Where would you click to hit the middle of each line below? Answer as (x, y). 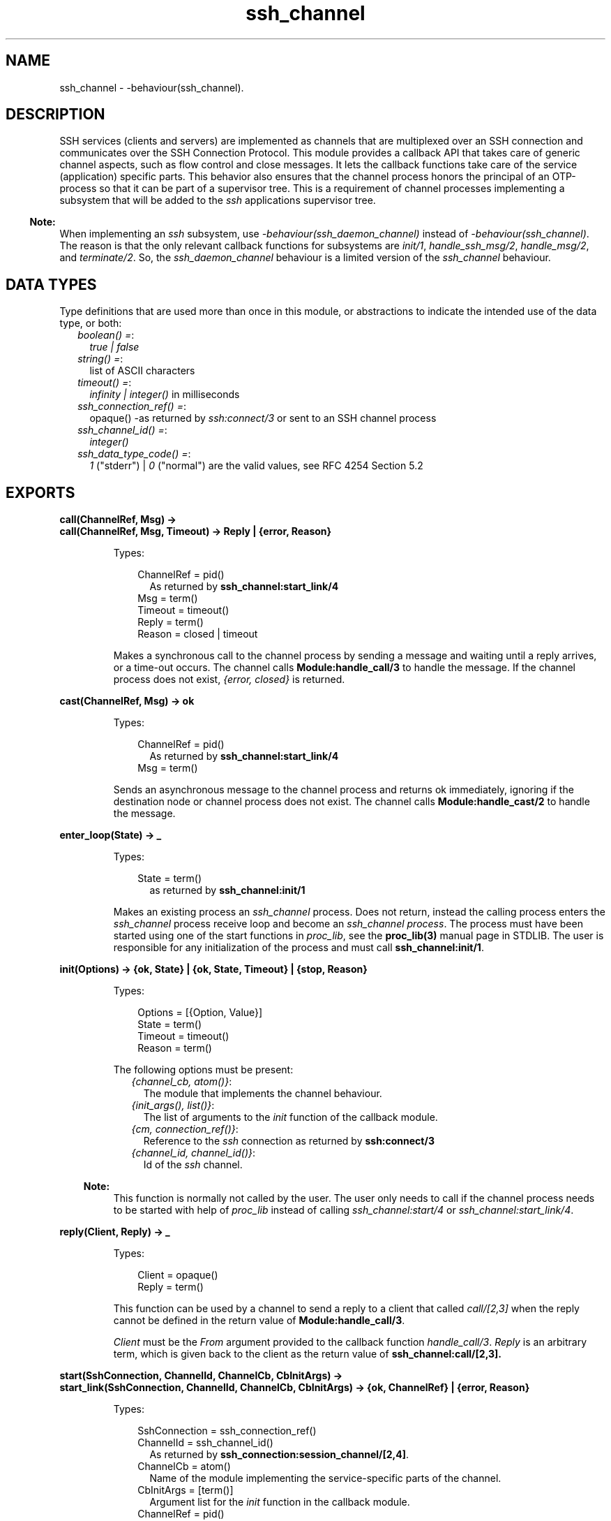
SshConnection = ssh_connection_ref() (227, 1431)
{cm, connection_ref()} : (185, 1129)
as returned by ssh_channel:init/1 (227, 890)
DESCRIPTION (55, 115)
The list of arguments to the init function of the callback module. (291, 1117)
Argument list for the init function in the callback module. (280, 1502)
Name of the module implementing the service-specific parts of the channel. (325, 1478)
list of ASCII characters (142, 371)
